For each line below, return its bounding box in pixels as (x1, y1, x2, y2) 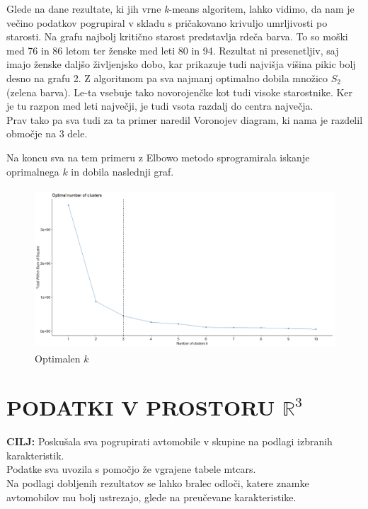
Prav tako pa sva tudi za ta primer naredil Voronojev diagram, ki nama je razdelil (6, 112, 363, 127)
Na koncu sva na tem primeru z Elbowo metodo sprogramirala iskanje (6, 149, 310, 164)
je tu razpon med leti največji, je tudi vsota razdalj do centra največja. (6, 98, 314, 113)
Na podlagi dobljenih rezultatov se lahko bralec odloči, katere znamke (6, 475, 309, 490)
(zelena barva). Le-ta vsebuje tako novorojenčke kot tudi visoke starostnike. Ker (6, 84, 353, 99)
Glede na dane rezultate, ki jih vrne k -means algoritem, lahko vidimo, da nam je (6, 1, 355, 16)
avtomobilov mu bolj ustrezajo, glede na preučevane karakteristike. (6, 489, 297, 504)
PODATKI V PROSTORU (6, 393, 275, 422)
